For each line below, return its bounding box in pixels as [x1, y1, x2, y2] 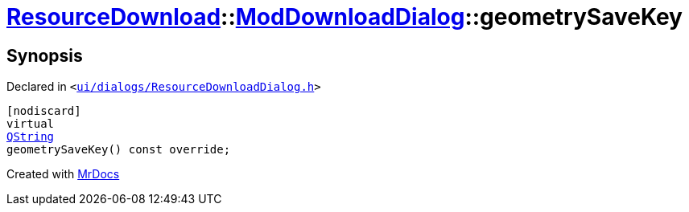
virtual [6, 117, 55, 131]
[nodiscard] [6, 104, 81, 118]
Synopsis [6, 45, 83, 66]
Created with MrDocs [6, 167, 120, 181]
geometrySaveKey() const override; [6, 143, 231, 157]
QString [6, 130, 55, 144]
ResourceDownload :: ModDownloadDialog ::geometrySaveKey [6, 3, 683, 31]
